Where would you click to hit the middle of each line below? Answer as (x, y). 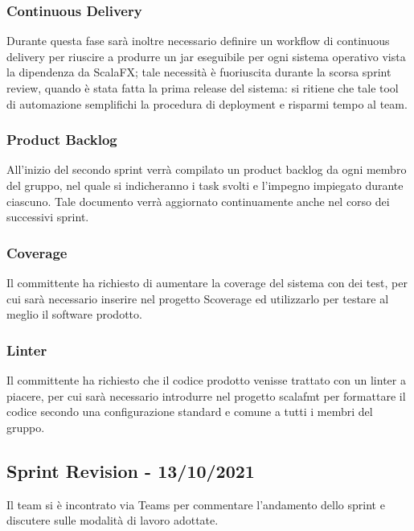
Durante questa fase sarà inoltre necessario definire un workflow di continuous (198, 41)
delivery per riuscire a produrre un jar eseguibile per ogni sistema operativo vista (206, 56)
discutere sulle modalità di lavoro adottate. (113, 520)
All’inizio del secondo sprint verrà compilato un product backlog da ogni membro (207, 169)
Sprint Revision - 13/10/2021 (131, 470)
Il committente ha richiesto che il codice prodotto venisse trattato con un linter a (206, 380)
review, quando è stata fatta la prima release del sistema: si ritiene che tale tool (203, 88)
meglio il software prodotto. (74, 314)
